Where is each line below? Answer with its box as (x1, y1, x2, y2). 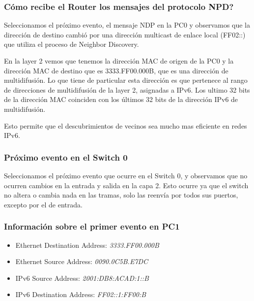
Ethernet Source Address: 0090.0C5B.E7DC (15, 256, 148, 267)
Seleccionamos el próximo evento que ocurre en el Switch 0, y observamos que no (4, 170, 248, 180)
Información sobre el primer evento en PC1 (4, 220, 180, 233)
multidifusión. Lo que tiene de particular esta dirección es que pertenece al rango (4, 75, 248, 85)
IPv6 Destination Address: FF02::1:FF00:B (15, 289, 146, 300)
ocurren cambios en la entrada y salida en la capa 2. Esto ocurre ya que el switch (4, 180, 249, 190)
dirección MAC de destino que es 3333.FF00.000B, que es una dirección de (4, 65, 228, 75)
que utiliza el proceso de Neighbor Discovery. (4, 39, 139, 49)
